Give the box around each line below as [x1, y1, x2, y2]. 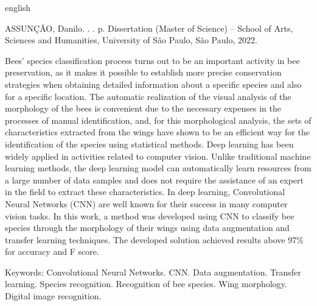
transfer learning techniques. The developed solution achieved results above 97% [5, 233, 304, 246]
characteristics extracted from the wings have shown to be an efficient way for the [5, 126, 310, 138]
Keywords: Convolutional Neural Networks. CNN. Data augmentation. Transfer [5, 265, 301, 278]
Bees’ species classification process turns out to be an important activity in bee [5, 54, 300, 66]
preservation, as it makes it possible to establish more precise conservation [5, 66, 282, 79]
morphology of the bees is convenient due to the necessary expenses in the [5, 102, 281, 115]
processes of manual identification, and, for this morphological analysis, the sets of [5, 113, 312, 126]
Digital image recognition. [5, 290, 102, 302]
